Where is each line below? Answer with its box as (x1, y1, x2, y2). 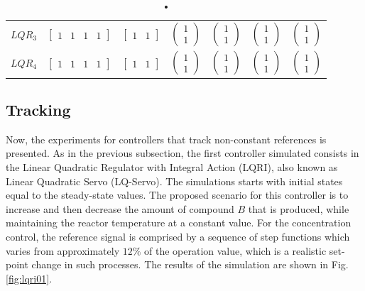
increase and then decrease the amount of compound (6, 201, 234, 216)
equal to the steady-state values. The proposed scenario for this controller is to (6, 187, 349, 202)
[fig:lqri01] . (6, 270, 53, 285)
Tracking (6, 98, 71, 120)
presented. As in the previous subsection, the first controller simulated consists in (6, 145, 359, 160)
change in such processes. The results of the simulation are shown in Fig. (31, 257, 349, 272)
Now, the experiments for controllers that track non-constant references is (6, 131, 327, 146)
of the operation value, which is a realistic (144, 243, 327, 258)
